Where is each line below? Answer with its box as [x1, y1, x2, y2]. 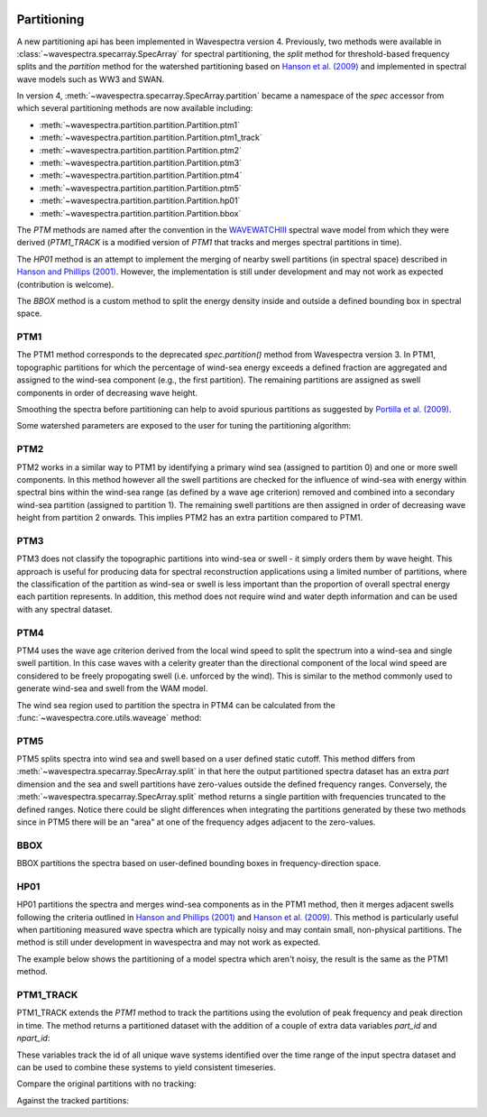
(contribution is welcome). [16, 279, 115, 290]
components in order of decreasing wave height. [16, 387, 198, 398]
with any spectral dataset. [16, 604, 113, 614]
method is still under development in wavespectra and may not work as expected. [16, 937, 321, 947]
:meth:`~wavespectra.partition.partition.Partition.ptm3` [39, 158, 243, 169]
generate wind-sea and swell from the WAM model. [16, 683, 208, 694]
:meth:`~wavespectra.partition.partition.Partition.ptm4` [39, 170, 243, 180]
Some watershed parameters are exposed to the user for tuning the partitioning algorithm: [16, 420, 352, 431]
